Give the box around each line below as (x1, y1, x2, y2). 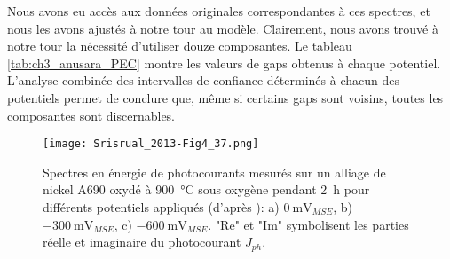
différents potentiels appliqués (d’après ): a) (43, 198, 280, 216)
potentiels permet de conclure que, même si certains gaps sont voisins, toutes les (7, 88, 444, 106)
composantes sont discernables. (7, 106, 176, 124)
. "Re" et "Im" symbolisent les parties (208, 215, 409, 233)
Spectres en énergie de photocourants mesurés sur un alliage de (43, 162, 386, 181)
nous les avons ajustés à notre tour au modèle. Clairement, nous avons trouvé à (7, 19, 438, 37)
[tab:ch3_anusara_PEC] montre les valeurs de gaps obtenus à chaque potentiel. (7, 53, 441, 72)
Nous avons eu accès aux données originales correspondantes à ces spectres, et (7, 2, 430, 20)
